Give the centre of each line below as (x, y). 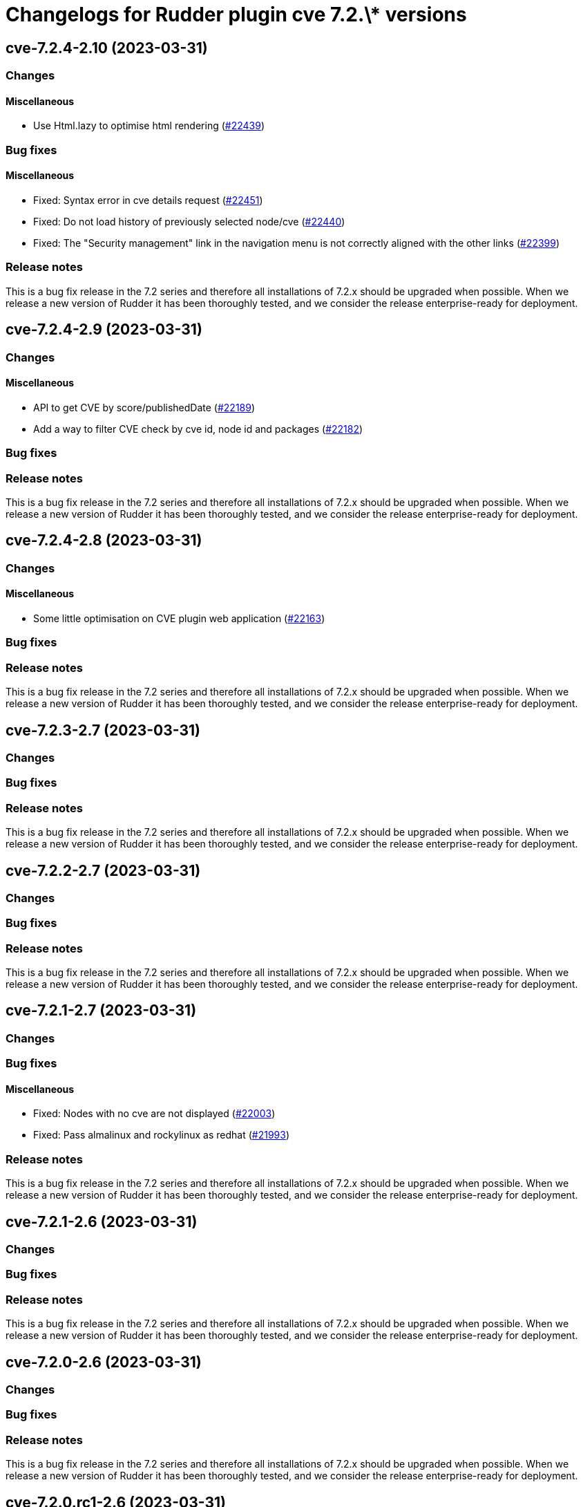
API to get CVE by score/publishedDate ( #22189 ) (144, 407)
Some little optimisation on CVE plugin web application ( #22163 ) (179, 618)
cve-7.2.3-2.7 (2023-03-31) (103, 730)
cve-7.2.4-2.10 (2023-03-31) (107, 48)
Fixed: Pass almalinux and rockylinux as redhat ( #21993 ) (162, 1135)
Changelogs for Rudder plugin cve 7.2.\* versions (236, 15)
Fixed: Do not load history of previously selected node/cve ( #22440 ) (189, 221)
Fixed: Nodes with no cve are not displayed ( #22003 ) (154, 1114)
